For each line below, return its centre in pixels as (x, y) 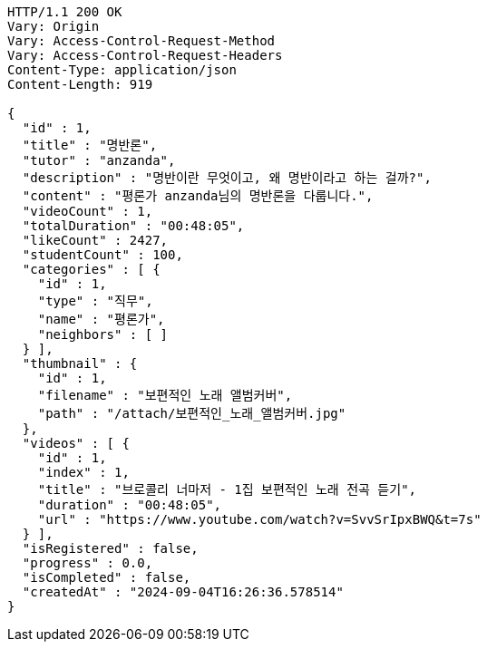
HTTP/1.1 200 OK (65, 12)
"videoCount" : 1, (88, 211)
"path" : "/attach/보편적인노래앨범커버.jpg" (192, 413)
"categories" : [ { (91, 269)
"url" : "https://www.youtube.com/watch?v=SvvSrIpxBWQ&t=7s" (259, 519)
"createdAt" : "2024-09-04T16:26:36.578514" (183, 592)
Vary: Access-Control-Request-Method (141, 41)
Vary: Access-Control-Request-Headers (145, 55)
